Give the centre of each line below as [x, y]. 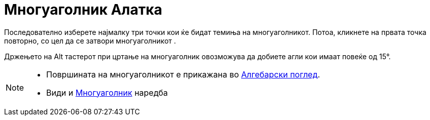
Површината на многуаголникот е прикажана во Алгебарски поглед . [183, 74]
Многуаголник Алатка [83, 10]
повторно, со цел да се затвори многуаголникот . [90, 41]
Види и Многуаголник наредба [107, 92]
